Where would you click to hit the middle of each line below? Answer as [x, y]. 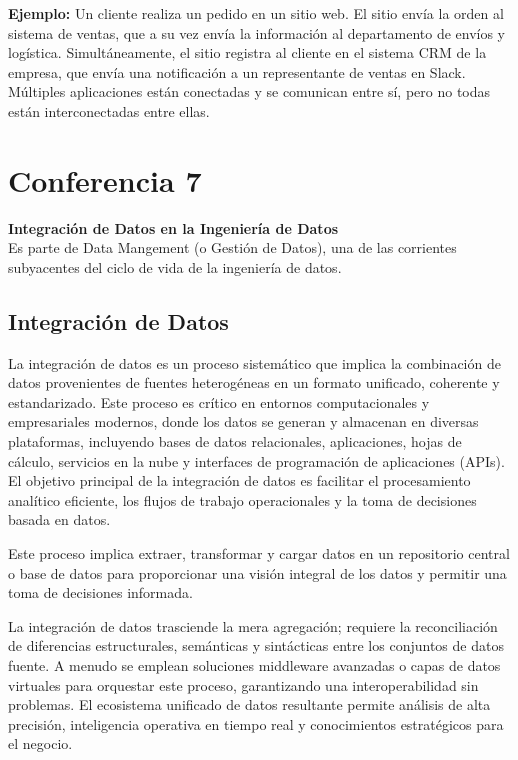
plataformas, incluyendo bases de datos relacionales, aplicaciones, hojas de [235, 441]
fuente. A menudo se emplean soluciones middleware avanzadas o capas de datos [254, 664]
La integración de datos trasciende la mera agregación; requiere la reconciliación [253, 625]
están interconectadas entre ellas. [109, 110]
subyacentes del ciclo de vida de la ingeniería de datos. [175, 266]
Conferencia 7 [105, 179]
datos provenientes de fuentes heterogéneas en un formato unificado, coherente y [254, 382]
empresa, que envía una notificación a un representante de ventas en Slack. [237, 71]
